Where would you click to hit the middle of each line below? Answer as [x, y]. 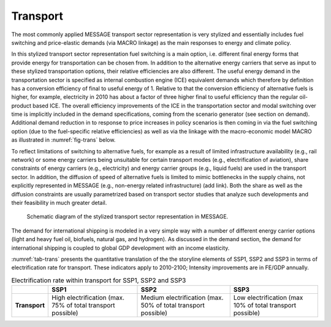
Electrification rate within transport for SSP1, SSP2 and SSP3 [99, 280]
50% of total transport [173, 306]
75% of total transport [84, 306]
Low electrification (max [268, 298]
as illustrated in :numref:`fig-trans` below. [63, 140]
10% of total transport [265, 306]
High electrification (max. [88, 298]
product [21, 106]
